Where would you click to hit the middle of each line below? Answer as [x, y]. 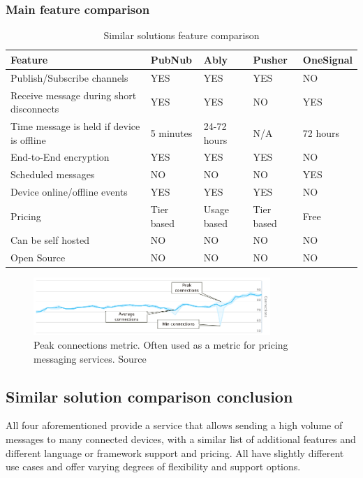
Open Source [38, 258]
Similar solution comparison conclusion [149, 396]
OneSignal [327, 59]
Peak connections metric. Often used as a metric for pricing [161, 345]
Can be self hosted [50, 240]
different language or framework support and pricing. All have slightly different [175, 452]
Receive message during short [74, 95]
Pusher [270, 59]
